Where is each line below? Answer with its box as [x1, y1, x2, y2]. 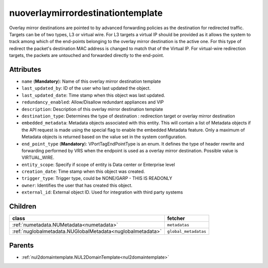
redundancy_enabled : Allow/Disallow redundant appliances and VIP [21, 99, 164, 105]
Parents [9, 241, 34, 250]
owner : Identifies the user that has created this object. [21, 182, 133, 188]
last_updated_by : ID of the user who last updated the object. [21, 85, 151, 91]
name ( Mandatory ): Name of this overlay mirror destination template [21, 78, 161, 84]
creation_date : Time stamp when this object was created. [21, 168, 145, 174]
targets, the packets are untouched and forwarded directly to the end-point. [9, 53, 164, 58]
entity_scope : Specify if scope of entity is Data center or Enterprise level [21, 161, 175, 167]
